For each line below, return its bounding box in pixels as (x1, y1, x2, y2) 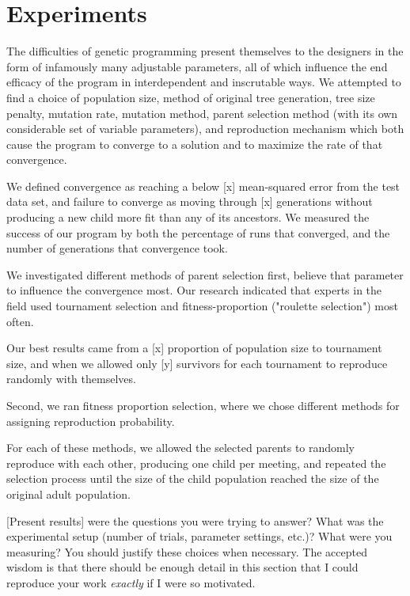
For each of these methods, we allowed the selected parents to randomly (6, 439, 355, 456)
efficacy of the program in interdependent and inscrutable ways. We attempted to (6, 74, 401, 90)
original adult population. (6, 485, 131, 502)
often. (6, 313, 34, 329)
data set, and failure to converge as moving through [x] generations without (6, 193, 373, 210)
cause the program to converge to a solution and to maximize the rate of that (6, 135, 383, 152)
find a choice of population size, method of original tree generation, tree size (6, 89, 375, 105)
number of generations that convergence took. (6, 240, 228, 256)
